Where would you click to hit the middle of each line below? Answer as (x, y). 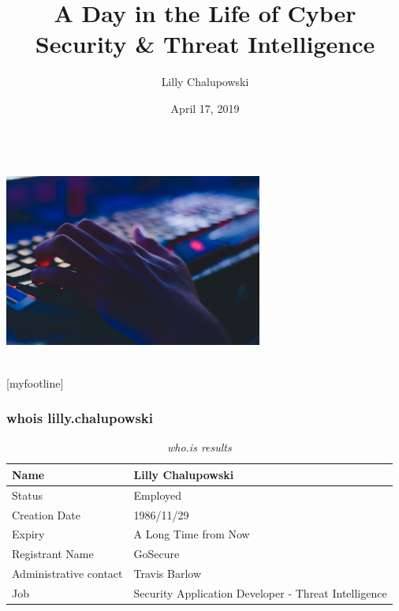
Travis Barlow (168, 574)
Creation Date (46, 514)
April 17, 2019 (205, 108)
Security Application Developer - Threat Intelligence (260, 593)
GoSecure (157, 554)
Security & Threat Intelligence (205, 44)
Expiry (28, 534)
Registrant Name (53, 554)
